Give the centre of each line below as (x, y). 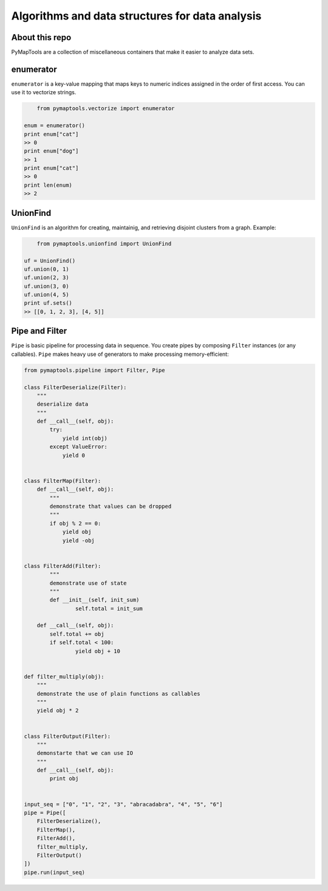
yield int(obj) (85, 438)
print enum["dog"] (51, 151)
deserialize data (63, 404)
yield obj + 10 (98, 651)
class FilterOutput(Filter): (67, 736)
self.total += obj (77, 634)
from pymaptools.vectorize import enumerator (106, 109)
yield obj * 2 (58, 711)
